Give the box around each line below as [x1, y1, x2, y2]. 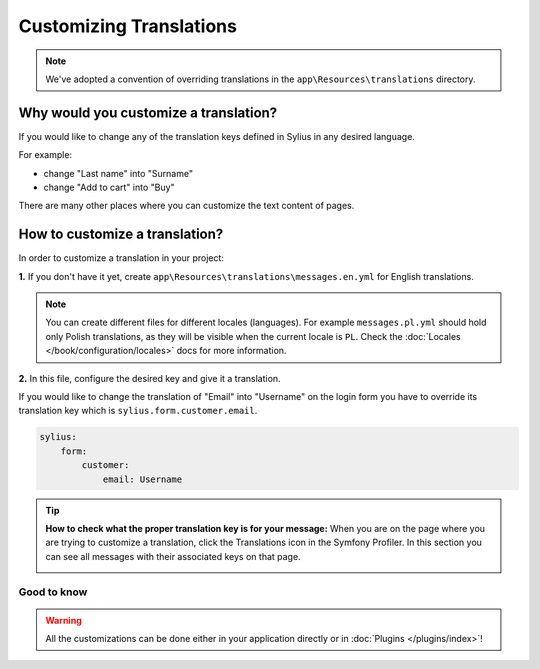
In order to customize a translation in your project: [18, 252, 225, 264]
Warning [45, 614, 82, 626]
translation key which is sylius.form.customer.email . [18, 405, 258, 417]
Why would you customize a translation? [18, 104, 278, 121]
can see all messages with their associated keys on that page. [45, 550, 301, 562]
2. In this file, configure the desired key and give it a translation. [18, 372, 281, 384]
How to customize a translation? [18, 226, 224, 243]
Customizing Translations [18, 15, 237, 37]
